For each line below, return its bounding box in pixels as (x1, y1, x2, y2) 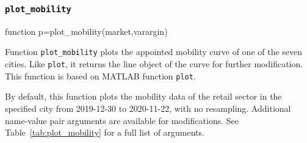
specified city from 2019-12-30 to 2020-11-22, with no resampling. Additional (5, 101, 291, 114)
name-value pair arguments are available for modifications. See (5, 114, 239, 127)
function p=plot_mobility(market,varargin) (5, 24, 168, 37)
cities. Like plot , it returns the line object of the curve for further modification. (5, 57, 303, 70)
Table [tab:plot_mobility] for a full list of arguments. (5, 126, 204, 139)
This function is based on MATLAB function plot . (5, 69, 196, 82)
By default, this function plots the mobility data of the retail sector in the (5, 90, 282, 103)
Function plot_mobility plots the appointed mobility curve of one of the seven (5, 45, 303, 58)
